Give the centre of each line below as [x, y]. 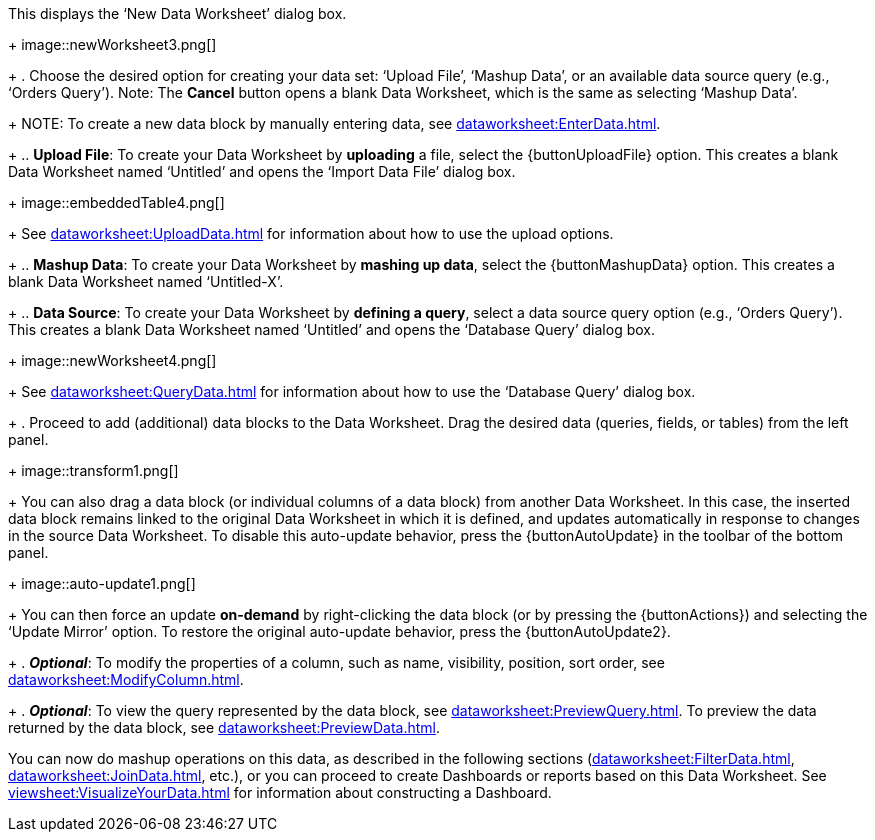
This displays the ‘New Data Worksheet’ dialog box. [177, 13]
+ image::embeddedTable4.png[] [116, 202]
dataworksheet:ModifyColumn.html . [126, 679]
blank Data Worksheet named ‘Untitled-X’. [146, 281]
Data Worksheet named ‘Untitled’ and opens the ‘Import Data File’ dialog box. [262, 171]
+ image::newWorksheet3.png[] [112, 44]
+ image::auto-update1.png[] [102, 583]
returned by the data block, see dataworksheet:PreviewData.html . [224, 727]
